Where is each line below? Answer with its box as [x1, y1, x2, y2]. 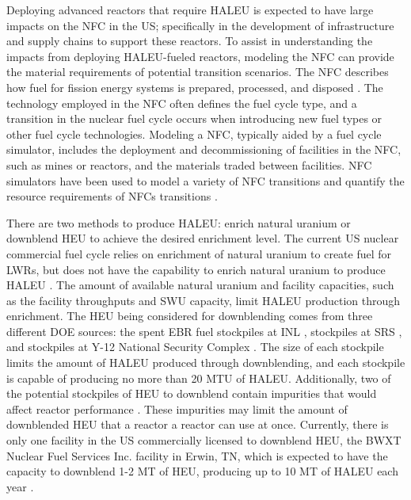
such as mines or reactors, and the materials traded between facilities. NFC [6, 156, 372, 173]
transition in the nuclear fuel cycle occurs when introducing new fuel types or [6, 110, 382, 127]
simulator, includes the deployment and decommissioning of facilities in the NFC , [6, 141, 401, 158]
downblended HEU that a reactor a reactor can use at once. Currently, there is [6, 416, 389, 433]
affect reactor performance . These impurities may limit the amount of [6, 400, 348, 417]
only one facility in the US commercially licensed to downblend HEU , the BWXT [6, 432, 401, 448]
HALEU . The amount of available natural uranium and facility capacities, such [6, 277, 394, 293]
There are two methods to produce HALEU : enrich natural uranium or [6, 214, 351, 231]
